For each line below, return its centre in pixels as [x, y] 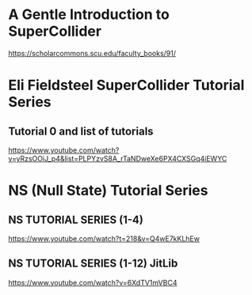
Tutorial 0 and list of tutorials [81, 131]
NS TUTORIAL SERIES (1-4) [76, 219]
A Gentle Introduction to [89, 15]
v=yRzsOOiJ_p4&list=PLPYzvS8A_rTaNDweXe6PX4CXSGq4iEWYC [118, 158]
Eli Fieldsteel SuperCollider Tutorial [126, 85]
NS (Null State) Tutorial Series [108, 191]
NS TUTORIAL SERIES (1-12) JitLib [93, 264]
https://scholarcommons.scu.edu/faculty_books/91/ [92, 53]
